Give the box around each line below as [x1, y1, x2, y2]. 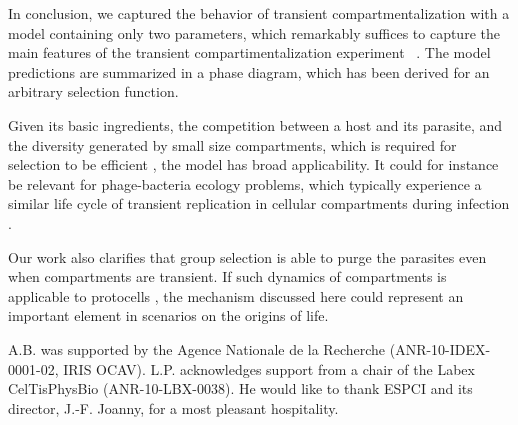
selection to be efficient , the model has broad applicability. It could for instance [8, 154, 499, 175]
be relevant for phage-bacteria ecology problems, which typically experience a [8, 173, 482, 194]
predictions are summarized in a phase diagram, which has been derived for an [8, 61, 490, 82]
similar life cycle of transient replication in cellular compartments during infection [8, 193, 510, 214]
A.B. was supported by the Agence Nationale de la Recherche [8, 338, 386, 359]
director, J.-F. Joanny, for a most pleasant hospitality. [8, 397, 339, 418]
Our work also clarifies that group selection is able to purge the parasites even [8, 246, 487, 267]
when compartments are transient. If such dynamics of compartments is [8, 266, 447, 287]
